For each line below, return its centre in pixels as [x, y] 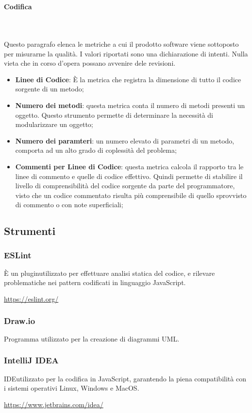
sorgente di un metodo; [50, 89]
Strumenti [30, 231]
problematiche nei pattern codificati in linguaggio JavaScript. [95, 282]
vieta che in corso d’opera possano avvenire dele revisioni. [90, 63]
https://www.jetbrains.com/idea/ [54, 404]
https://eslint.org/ [31, 299]
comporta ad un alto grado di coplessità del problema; [96, 150]
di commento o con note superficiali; [69, 205]
